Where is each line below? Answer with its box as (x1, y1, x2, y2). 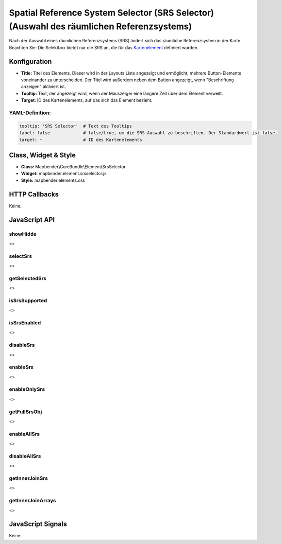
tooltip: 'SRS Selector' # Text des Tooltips (19, 123, 132, 129)
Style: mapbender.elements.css (21, 177, 85, 183)
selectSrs (9, 253, 33, 260)
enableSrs (9, 364, 34, 370)
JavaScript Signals (9, 520, 67, 528)
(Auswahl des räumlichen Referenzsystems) (9, 21, 192, 32)
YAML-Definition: (9, 109, 51, 116)
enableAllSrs (9, 430, 40, 437)
